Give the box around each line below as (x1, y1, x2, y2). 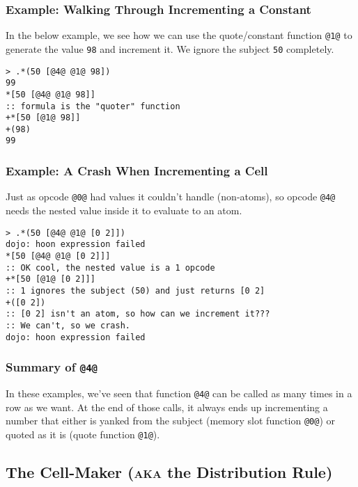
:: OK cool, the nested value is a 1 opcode (6, 262, 215, 273)
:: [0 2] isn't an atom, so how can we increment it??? (6, 309, 270, 319)
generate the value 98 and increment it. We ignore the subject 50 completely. (6, 41, 334, 56)
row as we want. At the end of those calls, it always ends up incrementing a (6, 399, 328, 414)
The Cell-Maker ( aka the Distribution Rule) (6, 461, 333, 482)
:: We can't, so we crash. (6, 320, 130, 330)
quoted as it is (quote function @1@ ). (6, 426, 160, 441)
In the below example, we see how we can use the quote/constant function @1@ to (6, 28, 352, 42)
